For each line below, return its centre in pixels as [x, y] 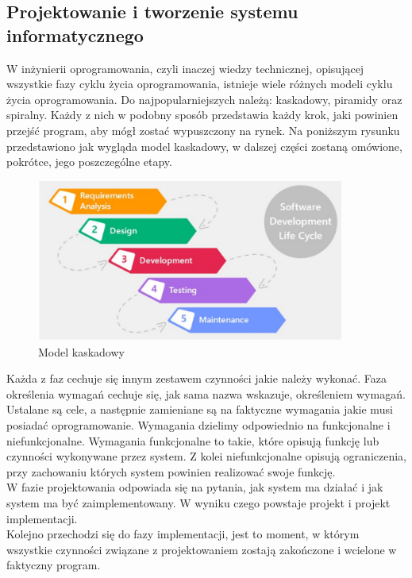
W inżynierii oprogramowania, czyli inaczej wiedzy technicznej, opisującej [185, 68]
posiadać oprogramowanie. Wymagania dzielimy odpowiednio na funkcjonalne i [198, 424]
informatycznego [75, 35]
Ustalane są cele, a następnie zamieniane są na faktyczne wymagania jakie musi [200, 409]
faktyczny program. [54, 565]
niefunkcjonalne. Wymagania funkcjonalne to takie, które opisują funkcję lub [193, 440]
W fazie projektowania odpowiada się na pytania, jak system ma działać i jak [195, 487]
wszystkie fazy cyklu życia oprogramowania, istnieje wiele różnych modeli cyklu [200, 84]
